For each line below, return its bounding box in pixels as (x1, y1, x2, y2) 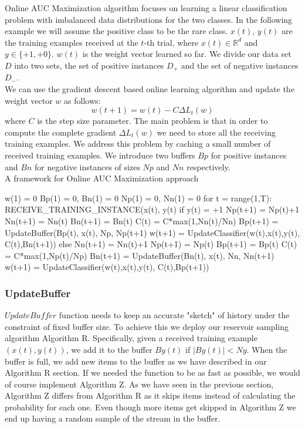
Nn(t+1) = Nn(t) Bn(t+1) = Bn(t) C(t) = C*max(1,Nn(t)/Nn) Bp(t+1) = (5, 214, 279, 227)
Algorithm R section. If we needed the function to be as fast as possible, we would (5, 366, 300, 379)
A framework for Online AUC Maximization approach (5, 172, 199, 184)
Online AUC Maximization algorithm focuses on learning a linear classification (5, 2, 287, 14)
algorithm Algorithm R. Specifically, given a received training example (5, 332, 257, 344)
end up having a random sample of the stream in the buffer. (5, 412, 221, 424)
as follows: (64, 94, 101, 106)
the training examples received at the (5, 36, 138, 48)
